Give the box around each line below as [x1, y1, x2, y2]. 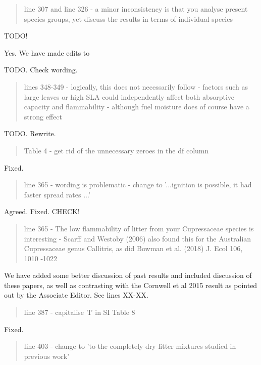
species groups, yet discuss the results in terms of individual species [24, 13, 233, 24]
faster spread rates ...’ [24, 189, 90, 199]
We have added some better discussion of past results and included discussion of [4, 270, 252, 280]
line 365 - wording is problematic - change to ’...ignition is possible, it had [24, 179, 252, 190]
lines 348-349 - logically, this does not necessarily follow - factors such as [24, 81, 248, 92]
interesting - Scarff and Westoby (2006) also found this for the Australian [24, 233, 251, 244]
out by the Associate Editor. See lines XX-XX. [4, 290, 148, 300]
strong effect [24, 111, 62, 121]
